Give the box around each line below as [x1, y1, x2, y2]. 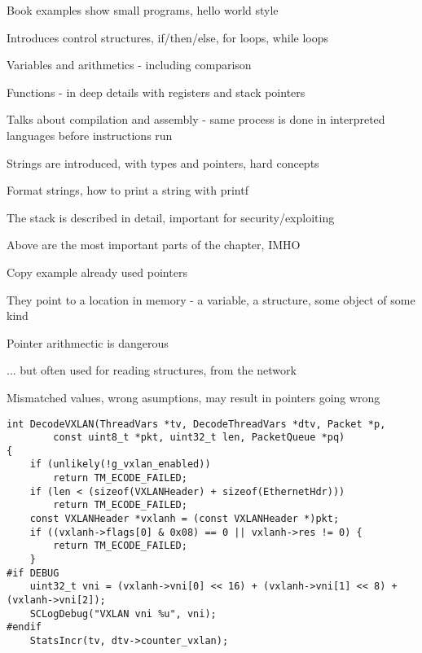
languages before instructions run [7, 126, 173, 143]
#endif [7, 621, 42, 633]
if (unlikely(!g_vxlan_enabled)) [29, 458, 211, 471]
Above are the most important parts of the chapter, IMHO [7, 236, 301, 253]
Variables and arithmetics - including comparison [7, 56, 252, 73]
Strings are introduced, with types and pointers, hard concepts [7, 154, 319, 171]
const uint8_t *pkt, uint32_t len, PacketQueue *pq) [53, 432, 345, 444]
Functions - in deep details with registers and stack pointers [7, 83, 306, 100]
